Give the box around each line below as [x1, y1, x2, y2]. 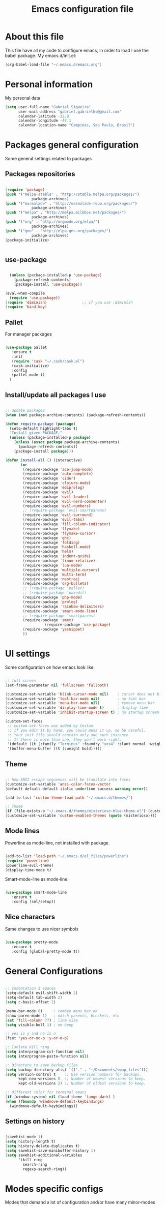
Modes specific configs [5, 1183, 104, 1194]
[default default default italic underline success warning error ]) [5, 786, 148, 791]
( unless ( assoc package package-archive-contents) [14, 440, 120, 445]
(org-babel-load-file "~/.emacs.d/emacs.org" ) [5, 62, 102, 67]
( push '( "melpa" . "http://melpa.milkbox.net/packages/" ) [5, 210, 126, 215]
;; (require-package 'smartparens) [23, 613, 96, 618]
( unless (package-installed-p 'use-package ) [9, 273, 102, 278]
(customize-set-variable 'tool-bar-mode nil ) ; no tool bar [5, 696, 146, 701]
